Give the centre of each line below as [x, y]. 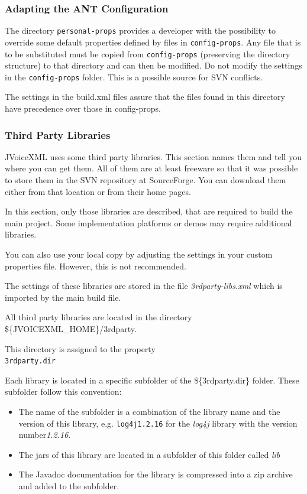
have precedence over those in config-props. [83, 108]
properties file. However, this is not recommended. [96, 266]
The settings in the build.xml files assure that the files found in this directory [145, 97]
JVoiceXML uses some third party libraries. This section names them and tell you [153, 156]
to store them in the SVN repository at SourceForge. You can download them [146, 180]
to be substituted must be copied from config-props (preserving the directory [148, 53]
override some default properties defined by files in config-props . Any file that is [153, 42]
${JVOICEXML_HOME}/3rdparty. [71, 328]
